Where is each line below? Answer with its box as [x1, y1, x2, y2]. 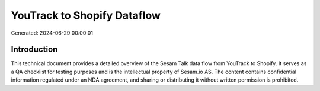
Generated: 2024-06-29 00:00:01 [11, 29, 94, 36]
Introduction [11, 45, 58, 55]
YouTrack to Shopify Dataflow [11, 9, 161, 22]
